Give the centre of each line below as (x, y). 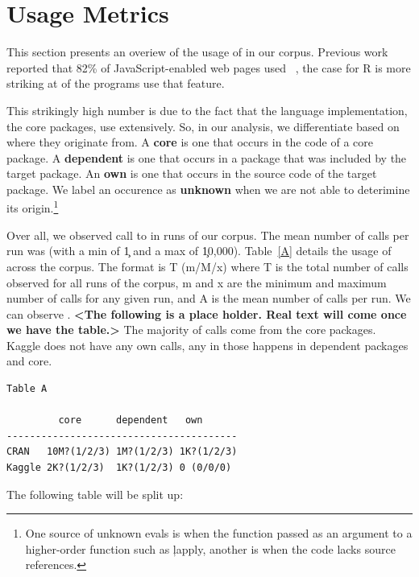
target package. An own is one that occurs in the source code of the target (192, 173)
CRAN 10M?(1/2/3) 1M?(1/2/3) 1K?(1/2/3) (122, 452)
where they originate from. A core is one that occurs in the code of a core (190, 142)
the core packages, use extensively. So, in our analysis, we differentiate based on (203, 126)
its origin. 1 (33, 207)
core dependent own (131, 420)
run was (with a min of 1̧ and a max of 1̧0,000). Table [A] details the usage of (199, 251)
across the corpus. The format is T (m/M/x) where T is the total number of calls (207, 266)
